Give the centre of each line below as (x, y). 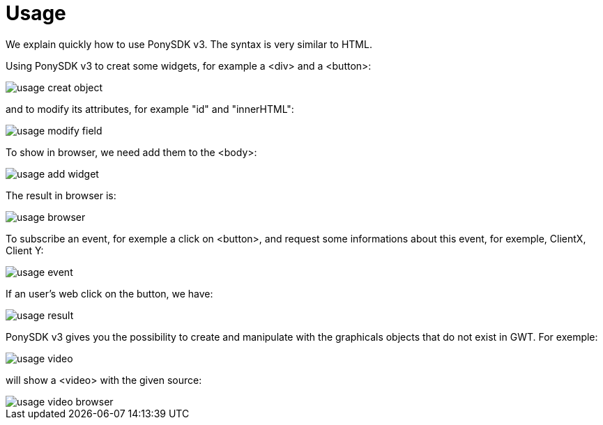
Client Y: (25, 250)
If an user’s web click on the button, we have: (109, 293)
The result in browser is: (61, 195)
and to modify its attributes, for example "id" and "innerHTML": (150, 109)
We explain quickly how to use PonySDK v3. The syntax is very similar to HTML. (189, 44)
